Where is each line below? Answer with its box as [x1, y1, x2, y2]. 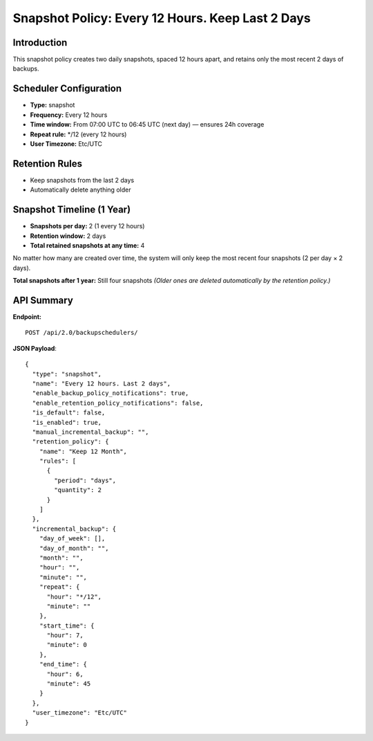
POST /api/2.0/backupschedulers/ [25, 329, 138, 337]
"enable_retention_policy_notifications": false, [32, 399, 204, 407]
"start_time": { [39, 621, 95, 630]
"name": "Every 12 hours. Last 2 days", [32, 379, 171, 387]
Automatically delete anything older [30, 185, 131, 194]
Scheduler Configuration [12, 83, 122, 95]
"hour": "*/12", [46, 592, 102, 601]
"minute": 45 [46, 680, 91, 688]
